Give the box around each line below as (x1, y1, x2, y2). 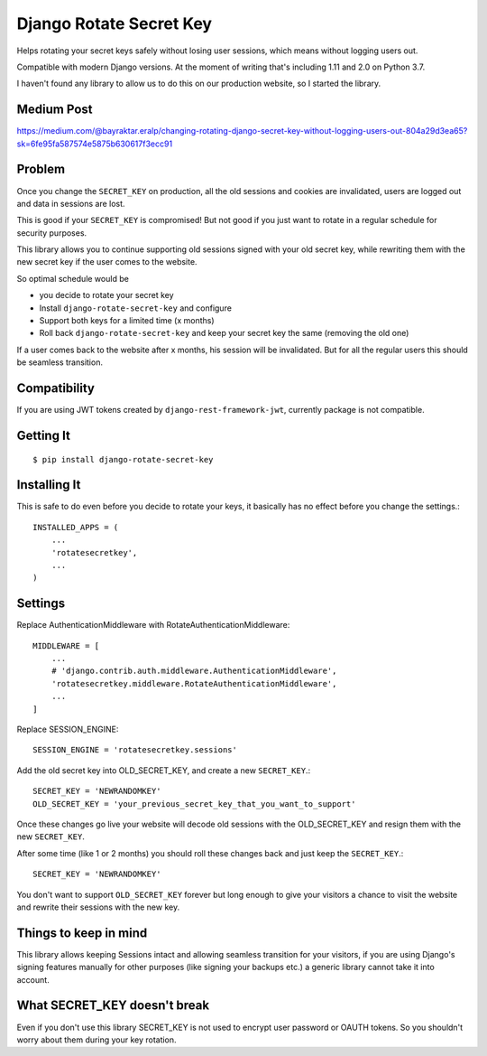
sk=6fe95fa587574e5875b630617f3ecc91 (16, 138, 173, 149)
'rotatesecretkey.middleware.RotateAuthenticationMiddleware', (51, 678, 337, 688)
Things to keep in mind (16, 925, 148, 940)
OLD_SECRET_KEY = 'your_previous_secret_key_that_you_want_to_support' (32, 799, 356, 808)
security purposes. (16, 227, 87, 238)
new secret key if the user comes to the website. (16, 257, 198, 267)
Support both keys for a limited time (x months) (39, 315, 216, 326)
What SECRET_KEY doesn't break (16, 998, 210, 1014)
